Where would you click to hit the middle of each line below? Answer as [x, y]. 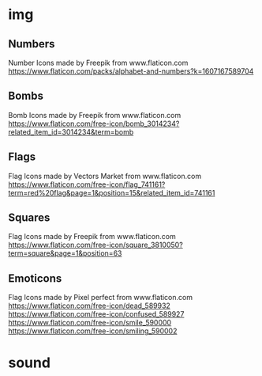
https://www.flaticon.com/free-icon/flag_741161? [87, 184]
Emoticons [35, 278]
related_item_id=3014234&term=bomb [71, 131]
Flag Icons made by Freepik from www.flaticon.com [92, 237]
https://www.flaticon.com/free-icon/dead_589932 [90, 306]
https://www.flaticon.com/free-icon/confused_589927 [96, 314]
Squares [29, 218]
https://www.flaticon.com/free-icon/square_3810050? [95, 245]
